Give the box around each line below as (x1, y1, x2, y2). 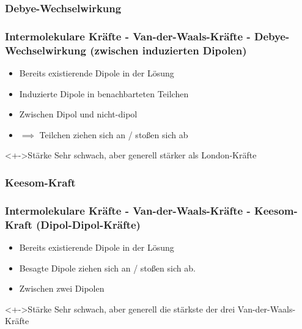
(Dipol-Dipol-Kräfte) (35, 216, 141, 232)
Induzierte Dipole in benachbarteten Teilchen (19, 87, 189, 100)
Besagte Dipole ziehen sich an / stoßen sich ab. (19, 261, 196, 274)
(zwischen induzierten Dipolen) (90, 42, 247, 57)
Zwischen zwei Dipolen (19, 282, 105, 295)
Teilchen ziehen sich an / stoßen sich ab (39, 128, 188, 141)
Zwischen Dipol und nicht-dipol (19, 108, 138, 120)
